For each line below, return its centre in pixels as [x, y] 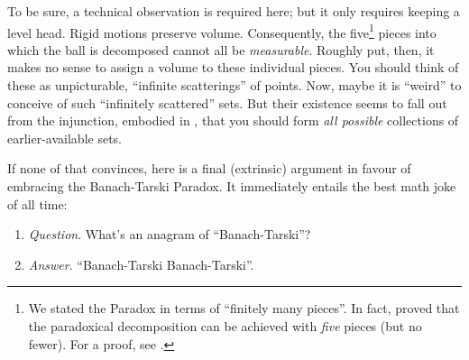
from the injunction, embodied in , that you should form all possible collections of [233, 120]
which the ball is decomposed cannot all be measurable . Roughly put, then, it [221, 49]
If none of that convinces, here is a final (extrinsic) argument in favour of [209, 168]
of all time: [37, 203]
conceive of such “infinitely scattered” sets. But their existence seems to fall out [227, 102]
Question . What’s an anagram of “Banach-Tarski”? [170, 234]
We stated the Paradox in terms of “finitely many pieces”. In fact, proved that [244, 308]
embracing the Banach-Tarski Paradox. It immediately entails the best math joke [232, 186]
